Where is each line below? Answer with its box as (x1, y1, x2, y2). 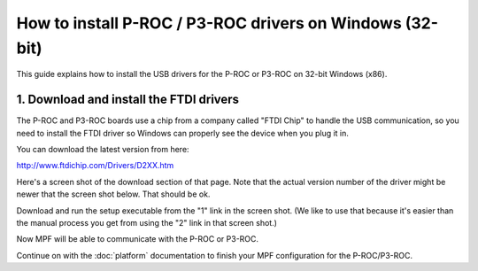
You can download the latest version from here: (16, 144, 189, 155)
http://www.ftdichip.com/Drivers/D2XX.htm (16, 160, 174, 171)
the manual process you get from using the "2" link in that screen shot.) (16, 217, 278, 228)
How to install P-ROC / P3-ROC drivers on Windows (16, 13, 402, 33)
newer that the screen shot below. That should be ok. (16, 189, 211, 199)
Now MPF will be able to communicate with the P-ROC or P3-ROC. (16, 234, 259, 244)
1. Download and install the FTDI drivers (16, 92, 239, 107)
